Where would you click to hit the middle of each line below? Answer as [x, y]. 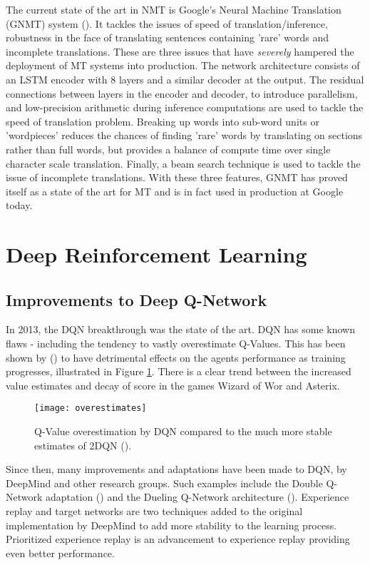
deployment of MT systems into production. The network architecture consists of [183, 65]
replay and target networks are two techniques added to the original [154, 511]
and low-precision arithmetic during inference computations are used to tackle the [185, 107]
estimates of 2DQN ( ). [83, 445]
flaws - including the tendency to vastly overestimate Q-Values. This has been [176, 343]
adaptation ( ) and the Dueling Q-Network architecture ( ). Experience [197, 497]
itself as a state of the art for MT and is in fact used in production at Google [175, 191]
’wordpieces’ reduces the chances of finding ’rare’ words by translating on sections [184, 135]
